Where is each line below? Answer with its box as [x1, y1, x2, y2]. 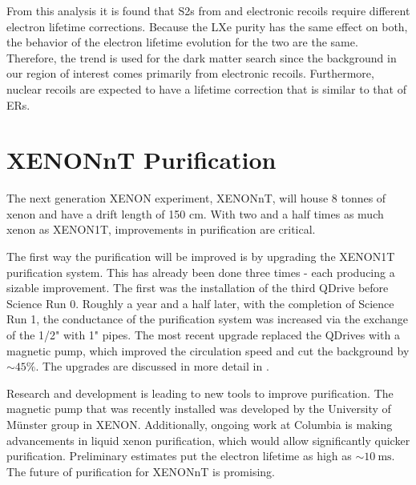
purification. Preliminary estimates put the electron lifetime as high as [6, 447, 352, 464]
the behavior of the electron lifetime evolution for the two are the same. [6, 34, 358, 50]
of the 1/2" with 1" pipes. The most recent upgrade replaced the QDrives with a [6, 327, 400, 343]
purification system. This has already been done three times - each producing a [6, 263, 395, 280]
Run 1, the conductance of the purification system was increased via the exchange [6, 311, 409, 327]
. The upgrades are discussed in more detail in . [35, 358, 269, 375]
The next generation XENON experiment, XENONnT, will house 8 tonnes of [6, 190, 386, 206]
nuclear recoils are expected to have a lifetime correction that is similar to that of [6, 80, 406, 97]
